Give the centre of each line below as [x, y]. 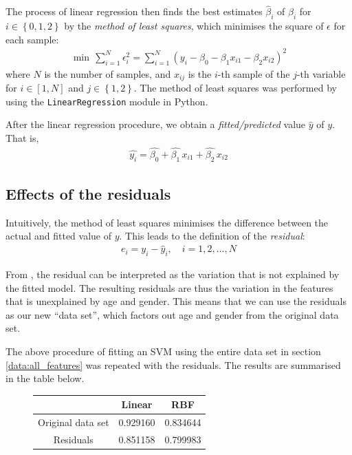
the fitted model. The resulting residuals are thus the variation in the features [169, 287]
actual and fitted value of [59, 236]
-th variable [321, 73]
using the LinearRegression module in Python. [107, 101]
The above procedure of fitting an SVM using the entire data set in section [163, 351]
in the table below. [45, 378]
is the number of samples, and [108, 73]
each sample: [32, 39]
